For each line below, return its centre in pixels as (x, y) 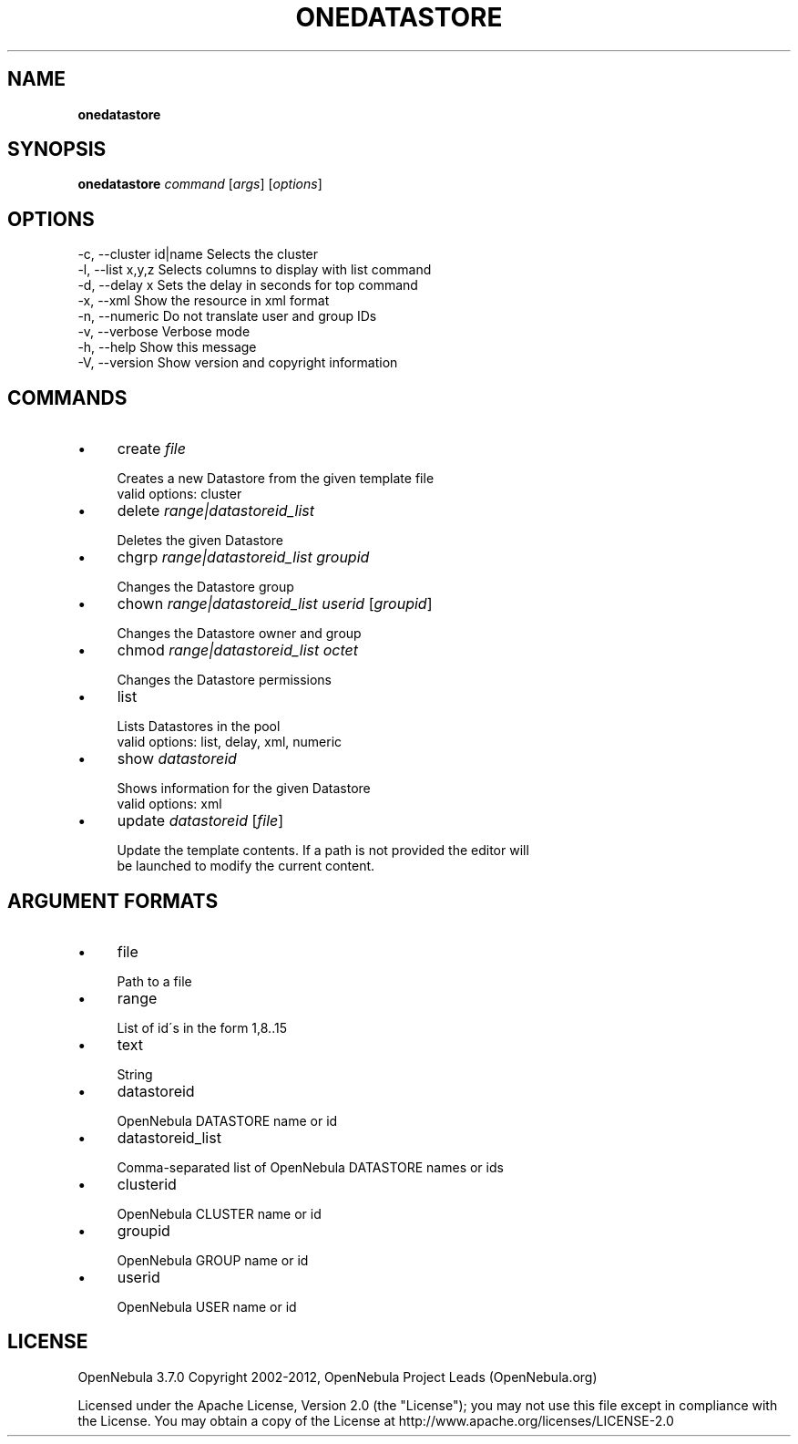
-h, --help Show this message (167, 347)
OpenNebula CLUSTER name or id (219, 1213)
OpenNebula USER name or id (207, 1306)
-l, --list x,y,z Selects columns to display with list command (255, 270)
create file (151, 449)
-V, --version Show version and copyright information (238, 363)
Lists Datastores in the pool (199, 727)
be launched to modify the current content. (246, 866)
